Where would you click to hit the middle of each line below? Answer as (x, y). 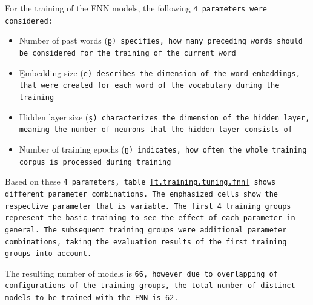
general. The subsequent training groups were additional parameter (146, 230)
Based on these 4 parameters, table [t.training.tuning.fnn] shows (140, 181)
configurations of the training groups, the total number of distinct (150, 286)
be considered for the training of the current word (127, 53)
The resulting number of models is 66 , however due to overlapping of (141, 273)
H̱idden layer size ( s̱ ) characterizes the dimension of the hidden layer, (164, 116)
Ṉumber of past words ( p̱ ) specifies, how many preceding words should (161, 40)
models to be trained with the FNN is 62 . (92, 298)
